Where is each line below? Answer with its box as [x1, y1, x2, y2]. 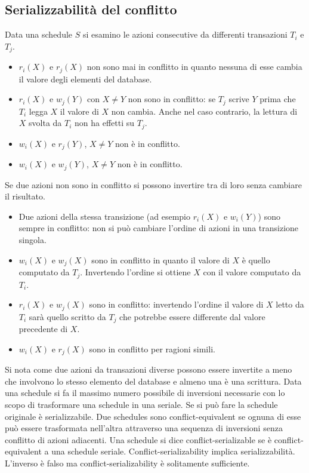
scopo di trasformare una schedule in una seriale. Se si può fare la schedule [5, 398, 278, 410]
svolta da [29, 116, 62, 129]
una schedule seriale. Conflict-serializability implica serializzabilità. [51, 445, 295, 457]
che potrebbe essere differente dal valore [119, 310, 265, 322]
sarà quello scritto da [29, 310, 106, 322]
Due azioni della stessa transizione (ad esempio [18, 210, 190, 222]
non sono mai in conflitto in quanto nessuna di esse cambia [86, 60, 302, 73]
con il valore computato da [203, 266, 301, 278]
